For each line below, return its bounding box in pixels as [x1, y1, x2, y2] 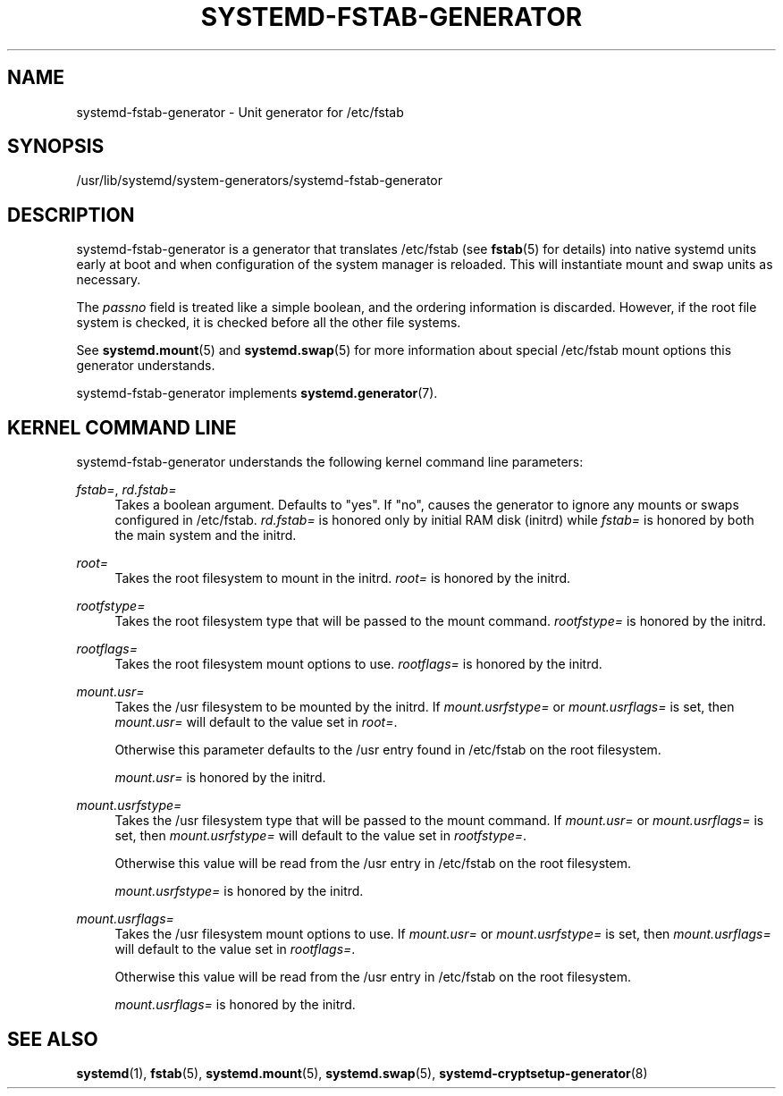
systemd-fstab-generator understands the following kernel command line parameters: [76, 454, 584, 470]
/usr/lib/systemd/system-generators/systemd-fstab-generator [76, 173, 443, 189]
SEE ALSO [7, 1027, 98, 1050]
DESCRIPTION [7, 203, 135, 226]
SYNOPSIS [7, 135, 105, 158]
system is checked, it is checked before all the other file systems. [76, 315, 461, 331]
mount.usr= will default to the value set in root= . [114, 714, 398, 730]
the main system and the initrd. [114, 527, 297, 544]
